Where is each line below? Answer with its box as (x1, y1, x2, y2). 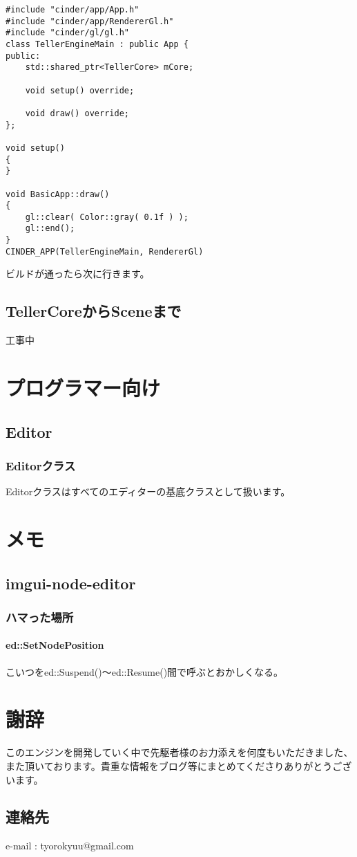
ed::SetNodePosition (6, 638, 104, 652)
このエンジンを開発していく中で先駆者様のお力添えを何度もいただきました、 (6, 745, 354, 759)
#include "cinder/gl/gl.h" (6, 28, 129, 38)
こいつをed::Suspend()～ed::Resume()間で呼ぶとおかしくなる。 (6, 664, 284, 679)
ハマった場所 (6, 608, 74, 625)
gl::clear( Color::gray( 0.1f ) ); (25, 212, 189, 222)
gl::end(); (25, 223, 75, 234)
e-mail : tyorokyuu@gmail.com (6, 838, 134, 853)
